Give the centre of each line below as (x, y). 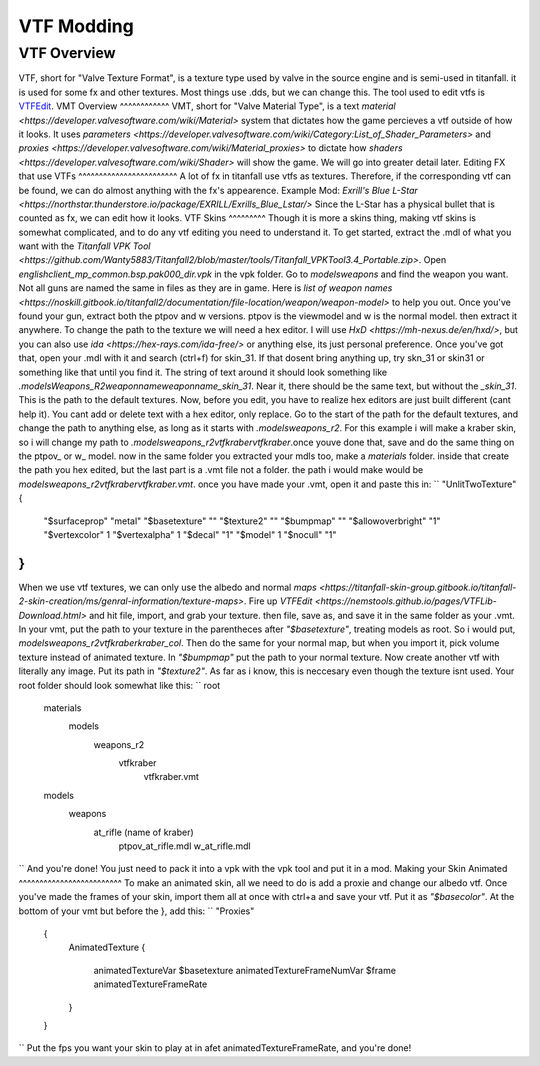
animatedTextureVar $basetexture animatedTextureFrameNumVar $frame (245, 970)
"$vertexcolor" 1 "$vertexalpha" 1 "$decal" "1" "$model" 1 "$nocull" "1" (190, 534)
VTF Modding (76, 26)
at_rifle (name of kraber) (143, 832)
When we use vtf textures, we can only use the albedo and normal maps (167, 587)
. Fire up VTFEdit (278, 601)
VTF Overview (67, 53)
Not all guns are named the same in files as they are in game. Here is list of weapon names (205, 288)
